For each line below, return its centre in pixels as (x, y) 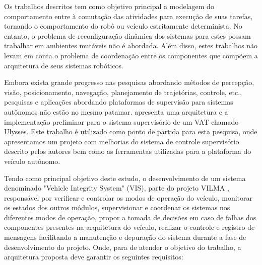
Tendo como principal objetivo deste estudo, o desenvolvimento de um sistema (125, 178)
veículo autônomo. (32, 161)
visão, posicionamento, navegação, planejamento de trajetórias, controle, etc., (123, 92)
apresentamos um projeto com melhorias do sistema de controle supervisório (122, 141)
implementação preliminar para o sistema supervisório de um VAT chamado (121, 121)
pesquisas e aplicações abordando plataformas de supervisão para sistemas (119, 102)
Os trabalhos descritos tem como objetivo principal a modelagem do (109, 6)
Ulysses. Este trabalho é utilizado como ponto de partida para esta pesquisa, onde (131, 131)
